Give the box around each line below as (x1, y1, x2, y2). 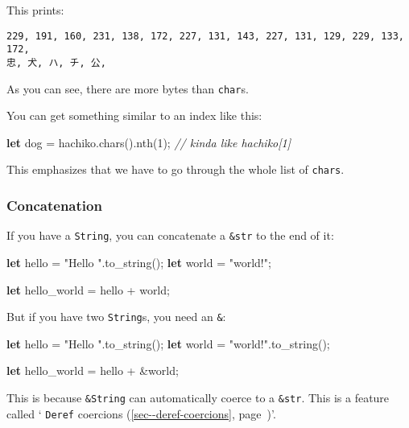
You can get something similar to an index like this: (6, 107, 262, 124)
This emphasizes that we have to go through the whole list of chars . (6, 161, 345, 178)
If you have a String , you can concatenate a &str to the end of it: (6, 227, 334, 244)
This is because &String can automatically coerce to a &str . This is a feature (6, 389, 390, 405)
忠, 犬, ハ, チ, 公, (6, 56, 106, 68)
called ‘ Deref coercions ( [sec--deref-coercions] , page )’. (6, 405, 276, 422)
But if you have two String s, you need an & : (6, 308, 226, 325)
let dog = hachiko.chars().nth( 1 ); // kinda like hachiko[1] (6, 134, 291, 150)
